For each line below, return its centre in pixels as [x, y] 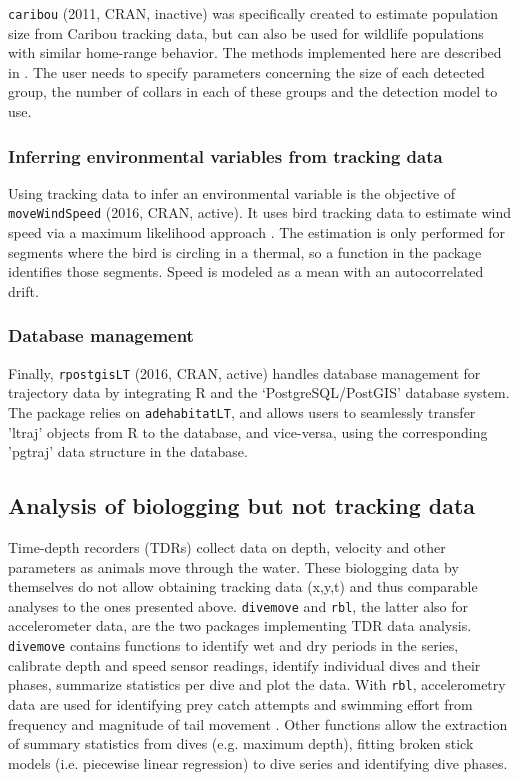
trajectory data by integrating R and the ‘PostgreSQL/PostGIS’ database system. [259, 392]
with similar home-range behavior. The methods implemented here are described [255, 52]
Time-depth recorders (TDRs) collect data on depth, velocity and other [227, 546]
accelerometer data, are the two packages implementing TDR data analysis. [240, 625]
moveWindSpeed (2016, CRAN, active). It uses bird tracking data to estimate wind [260, 212]
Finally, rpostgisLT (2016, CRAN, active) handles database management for [244, 372]
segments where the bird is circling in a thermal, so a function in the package [245, 251]
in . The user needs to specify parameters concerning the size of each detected [246, 71]
